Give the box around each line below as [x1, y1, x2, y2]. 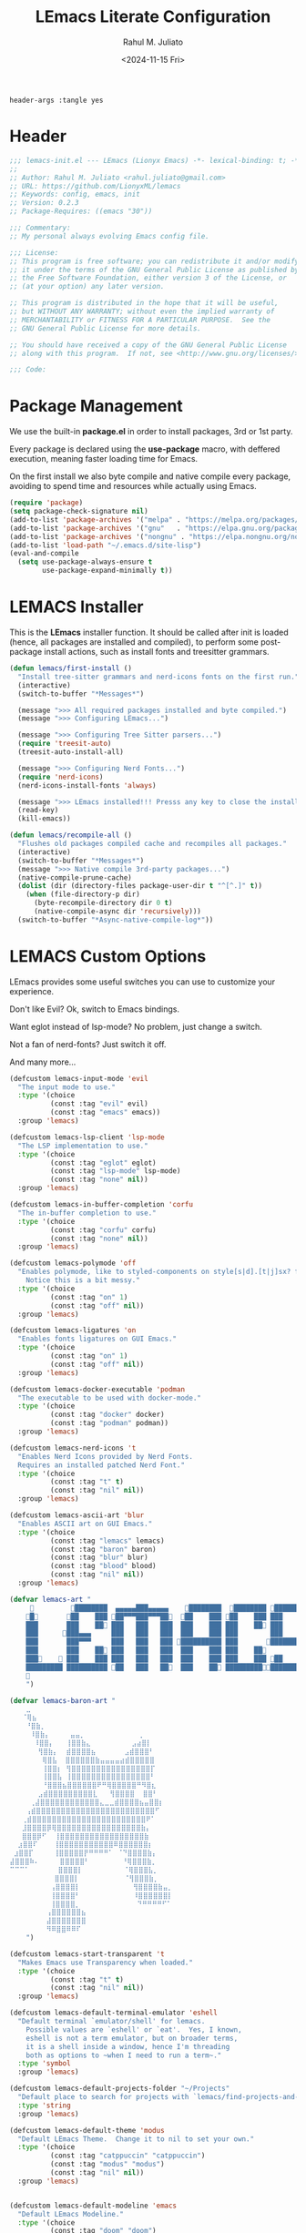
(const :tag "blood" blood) [49, 1562, 157, 1571]
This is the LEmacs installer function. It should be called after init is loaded [9, 627, 289, 637]
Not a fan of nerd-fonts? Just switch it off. [9, 1038, 167, 1049]
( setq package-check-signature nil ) [9, 507, 148, 516]
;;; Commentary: [9, 223, 71, 232]
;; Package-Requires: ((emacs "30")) [9, 207, 153, 216]
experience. [9, 985, 55, 996]
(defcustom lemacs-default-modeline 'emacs [9, 2201, 178, 2210]
